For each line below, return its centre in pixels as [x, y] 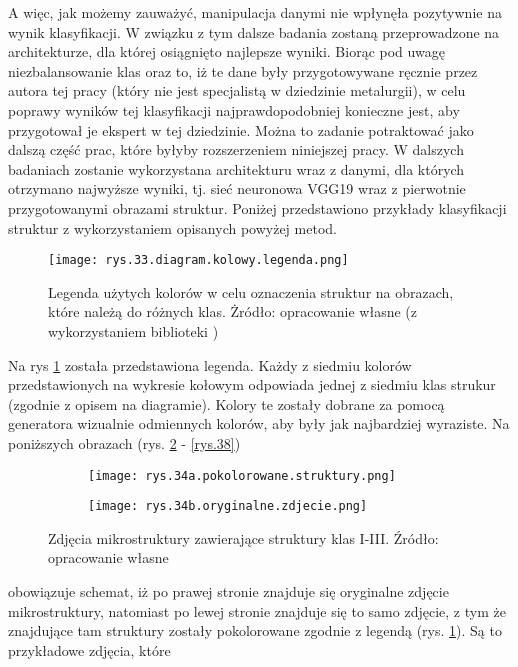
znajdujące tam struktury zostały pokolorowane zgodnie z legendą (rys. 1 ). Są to [255, 630]
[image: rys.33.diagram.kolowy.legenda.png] [198, 260]
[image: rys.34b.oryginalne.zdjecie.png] [228, 506]
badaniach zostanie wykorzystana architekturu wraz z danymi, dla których [236, 168]
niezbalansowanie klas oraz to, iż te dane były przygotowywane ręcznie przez [243, 70]
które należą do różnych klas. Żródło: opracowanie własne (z [233, 311]
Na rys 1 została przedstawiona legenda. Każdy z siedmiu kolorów [210, 364]
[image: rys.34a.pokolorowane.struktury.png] [242, 475]
